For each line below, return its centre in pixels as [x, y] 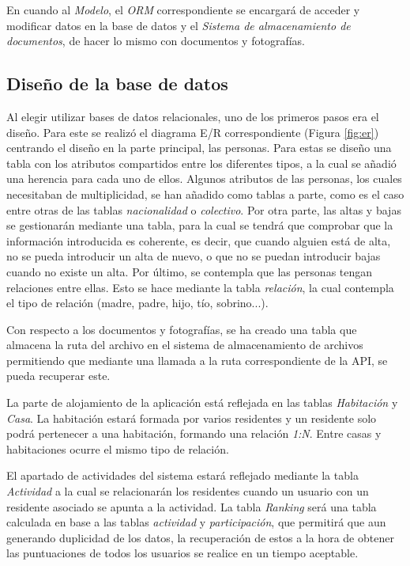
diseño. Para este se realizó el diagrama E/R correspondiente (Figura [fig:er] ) [193, 132]
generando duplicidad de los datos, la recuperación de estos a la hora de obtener [200, 537]
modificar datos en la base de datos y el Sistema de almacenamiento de [179, 25]
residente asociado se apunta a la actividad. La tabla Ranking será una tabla [192, 506]
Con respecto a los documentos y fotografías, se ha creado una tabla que [182, 329]
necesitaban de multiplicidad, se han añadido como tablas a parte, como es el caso [205, 194]
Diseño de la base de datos [117, 84]
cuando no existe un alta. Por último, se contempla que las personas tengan [190, 271]
